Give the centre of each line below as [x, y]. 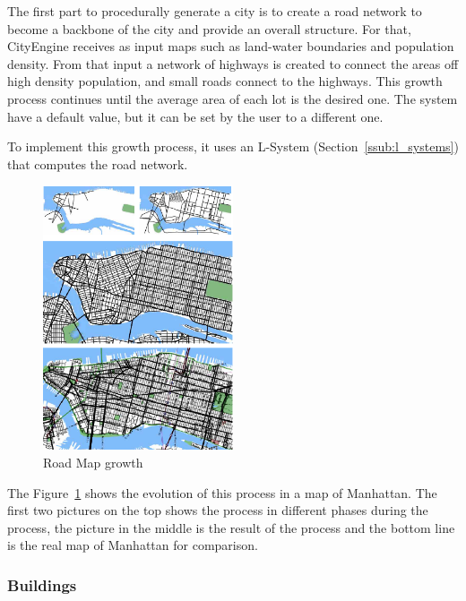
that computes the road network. [98, 163]
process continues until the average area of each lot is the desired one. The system [233, 98]
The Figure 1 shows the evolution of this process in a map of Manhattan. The [222, 492]
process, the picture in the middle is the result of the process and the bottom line [231, 527]
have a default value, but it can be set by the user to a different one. [195, 116]
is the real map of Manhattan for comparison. [133, 545]
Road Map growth [93, 462]
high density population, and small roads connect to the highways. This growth [225, 81]
